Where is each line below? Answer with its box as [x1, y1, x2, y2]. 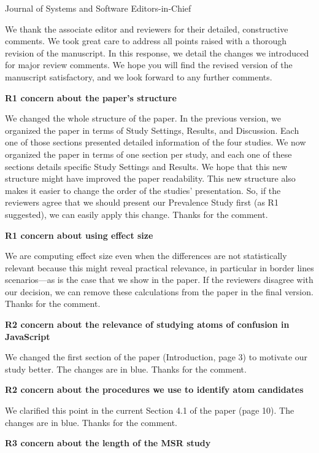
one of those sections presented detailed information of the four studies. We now [5, 136, 306, 149]
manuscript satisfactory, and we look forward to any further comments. [5, 70, 272, 83]
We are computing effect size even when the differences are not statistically [5, 249, 287, 262]
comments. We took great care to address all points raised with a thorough [5, 34, 287, 47]
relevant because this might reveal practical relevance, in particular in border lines [5, 261, 314, 274]
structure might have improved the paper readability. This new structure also [5, 172, 296, 185]
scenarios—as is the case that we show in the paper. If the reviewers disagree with [5, 273, 313, 286]
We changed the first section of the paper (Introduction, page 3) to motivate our [5, 350, 308, 363]
